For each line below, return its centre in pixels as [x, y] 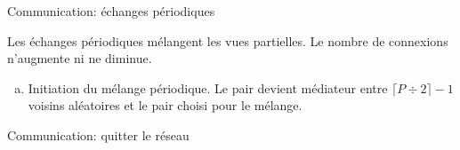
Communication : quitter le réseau [98, 134]
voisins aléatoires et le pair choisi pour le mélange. [165, 105]
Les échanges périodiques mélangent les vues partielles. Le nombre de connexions [228, 40]
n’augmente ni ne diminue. [80, 58]
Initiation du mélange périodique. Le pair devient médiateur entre [208, 87]
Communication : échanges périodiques [111, 11]
